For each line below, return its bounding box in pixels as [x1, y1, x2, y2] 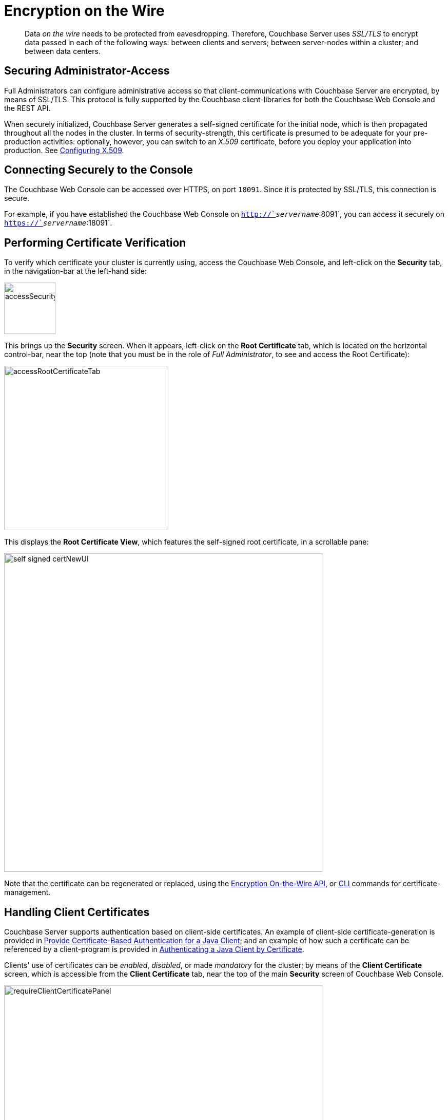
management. [4, 888, 51, 897]
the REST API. [4, 103, 51, 113]
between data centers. [25, 46, 101, 55]
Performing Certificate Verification [4, 236, 186, 249]
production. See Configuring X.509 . [4, 145, 124, 155]
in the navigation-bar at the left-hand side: [4, 267, 147, 276]
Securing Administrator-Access [4, 64, 170, 78]
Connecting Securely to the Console [4, 163, 193, 177]
